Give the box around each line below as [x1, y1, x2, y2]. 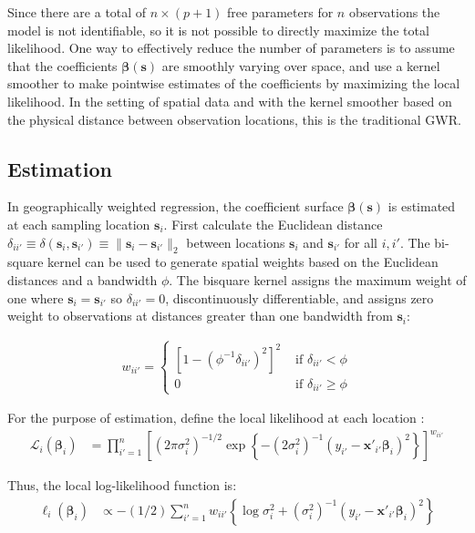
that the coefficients [7, 56, 118, 75]
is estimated [387, 197, 456, 216]
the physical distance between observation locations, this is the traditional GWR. [7, 109, 461, 128]
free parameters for [227, 3, 334, 21]
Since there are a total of [7, 3, 147, 21]
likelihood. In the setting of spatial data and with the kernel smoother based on [7, 91, 452, 110]
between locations [186, 232, 285, 251]
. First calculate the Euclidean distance [163, 214, 383, 233]
